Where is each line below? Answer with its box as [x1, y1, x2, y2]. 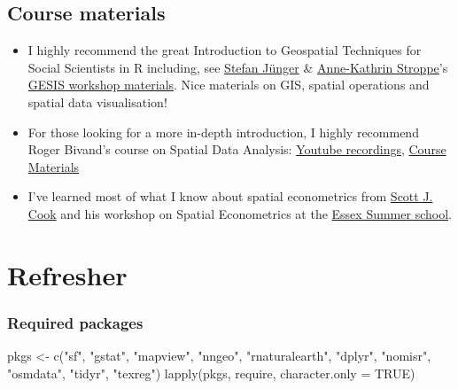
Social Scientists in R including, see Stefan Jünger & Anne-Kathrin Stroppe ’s [27, 58, 448, 76]
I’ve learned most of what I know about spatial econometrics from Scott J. [27, 187, 433, 206]
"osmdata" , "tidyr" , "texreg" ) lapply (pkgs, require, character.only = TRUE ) [7, 363, 415, 382]
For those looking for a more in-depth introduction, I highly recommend [27, 122, 419, 141]
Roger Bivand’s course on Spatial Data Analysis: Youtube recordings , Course [27, 140, 446, 159]
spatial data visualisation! [27, 92, 167, 111]
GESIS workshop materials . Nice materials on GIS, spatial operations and [27, 75, 430, 94]
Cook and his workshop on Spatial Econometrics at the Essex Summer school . [27, 204, 452, 222]
